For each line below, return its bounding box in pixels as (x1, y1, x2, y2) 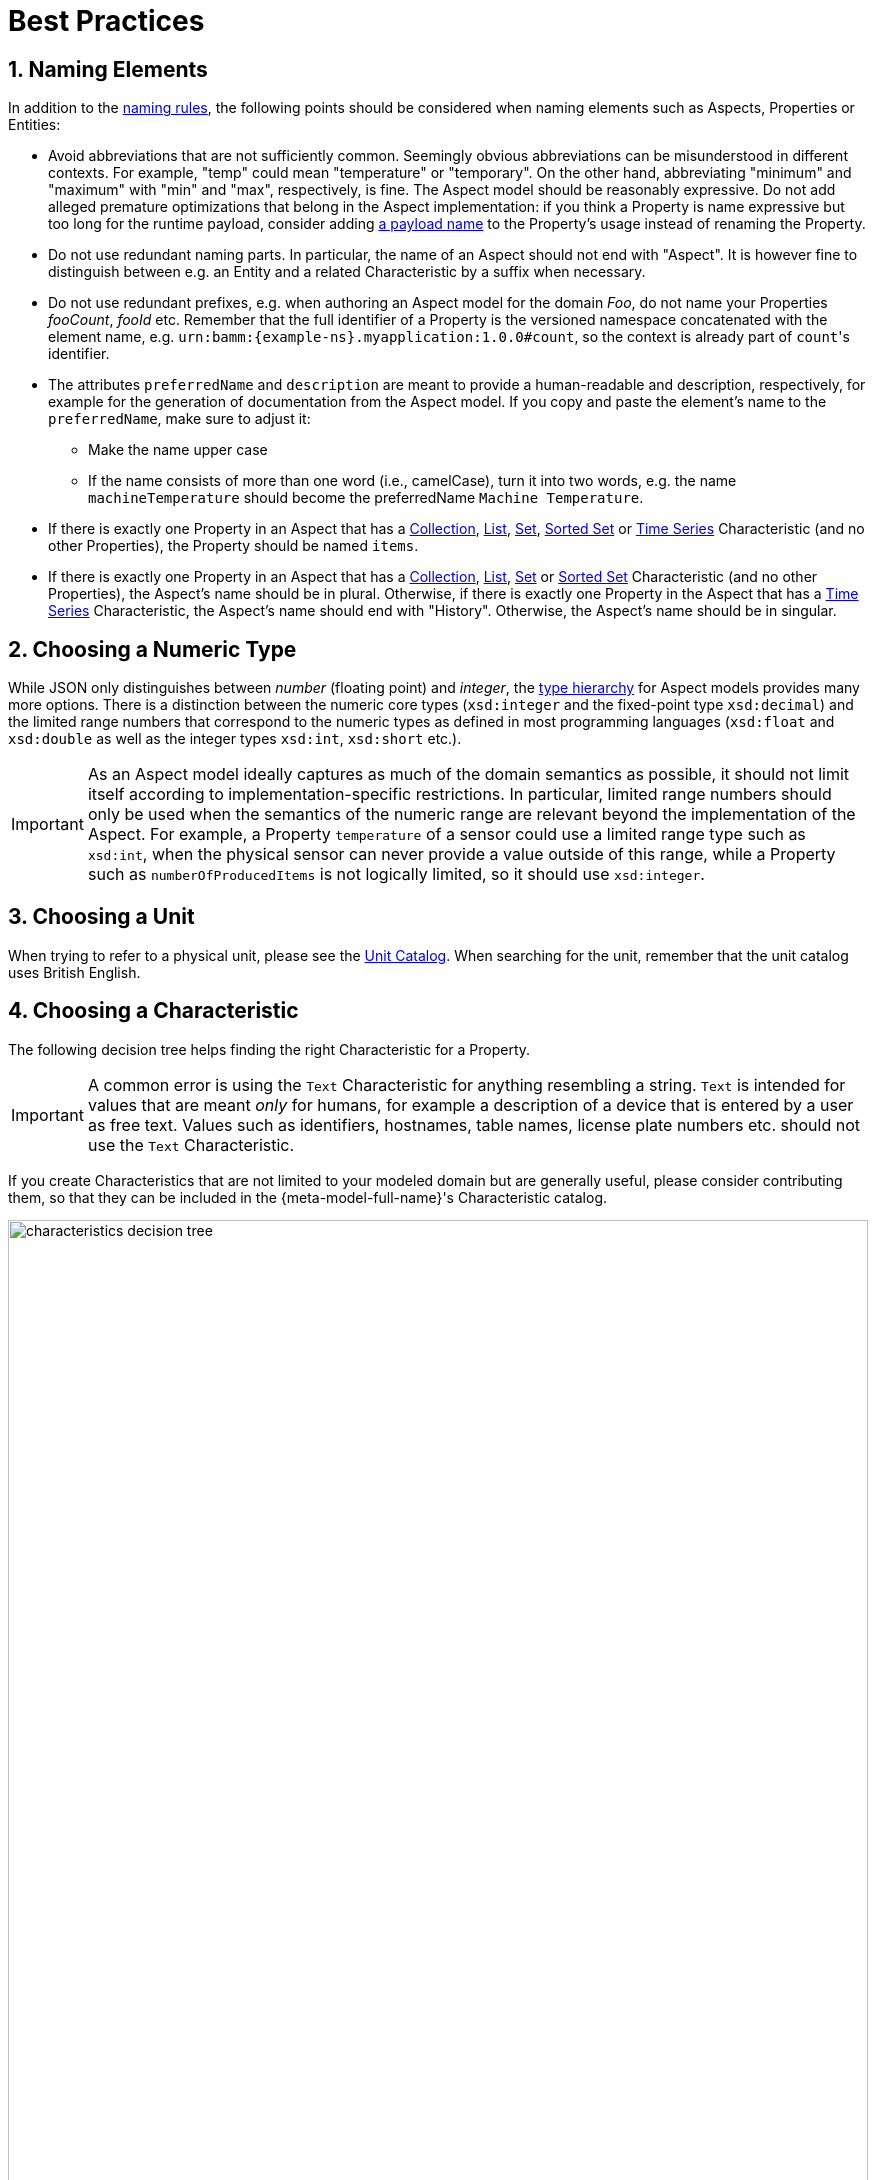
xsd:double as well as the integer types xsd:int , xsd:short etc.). (8, 730, 462, 748)
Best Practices (8, 4, 205, 38)
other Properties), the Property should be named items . (48, 537, 419, 555)
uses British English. (8, 963, 141, 981)
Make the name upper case (88, 441, 268, 459)
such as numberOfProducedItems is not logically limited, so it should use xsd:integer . (87, 864, 705, 885)
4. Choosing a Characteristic (8, 998, 299, 1024)
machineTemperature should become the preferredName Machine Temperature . (88, 489, 644, 507)
